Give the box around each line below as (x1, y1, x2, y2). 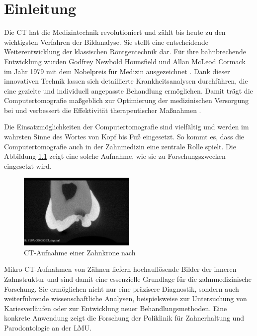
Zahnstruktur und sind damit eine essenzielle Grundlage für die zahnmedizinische (4, 273, 252, 284)
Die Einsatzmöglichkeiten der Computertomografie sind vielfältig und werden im (4, 121, 249, 132)
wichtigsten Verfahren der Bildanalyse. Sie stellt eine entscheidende (4, 36, 208, 47)
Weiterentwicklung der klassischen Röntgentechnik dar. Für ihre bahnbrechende (4, 46, 247, 57)
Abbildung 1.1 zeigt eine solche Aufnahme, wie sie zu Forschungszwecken (4, 151, 226, 161)
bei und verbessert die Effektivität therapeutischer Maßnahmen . (4, 105, 201, 115)
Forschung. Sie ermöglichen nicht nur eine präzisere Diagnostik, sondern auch (4, 283, 239, 294)
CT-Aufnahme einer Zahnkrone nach (24, 247, 136, 257)
